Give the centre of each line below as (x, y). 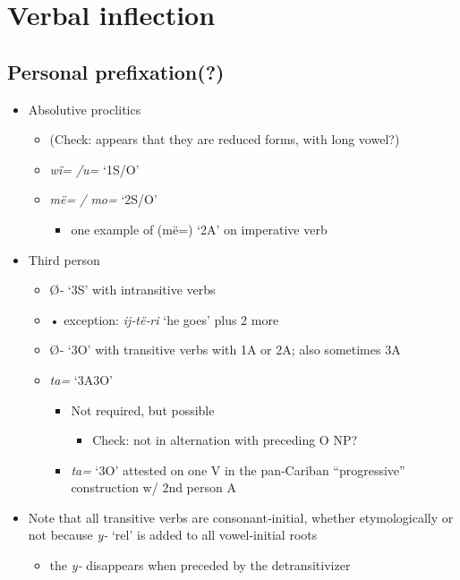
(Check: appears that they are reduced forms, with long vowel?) (225, 139)
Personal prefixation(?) (116, 71)
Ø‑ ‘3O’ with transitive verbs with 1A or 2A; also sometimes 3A (225, 350)
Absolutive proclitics (85, 109)
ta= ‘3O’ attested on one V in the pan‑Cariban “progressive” (238, 469)
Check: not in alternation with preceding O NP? (225, 440)
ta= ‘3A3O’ (81, 379)
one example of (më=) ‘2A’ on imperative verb (199, 229)
